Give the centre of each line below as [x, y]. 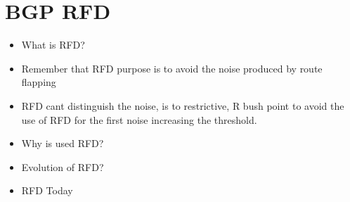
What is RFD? [53, 45]
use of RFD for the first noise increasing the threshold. [139, 119]
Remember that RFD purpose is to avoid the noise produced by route [172, 68]
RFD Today [47, 190]
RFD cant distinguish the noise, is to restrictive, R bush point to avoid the [183, 105]
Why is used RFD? [63, 143]
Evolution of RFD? [63, 166]
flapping [39, 82]
